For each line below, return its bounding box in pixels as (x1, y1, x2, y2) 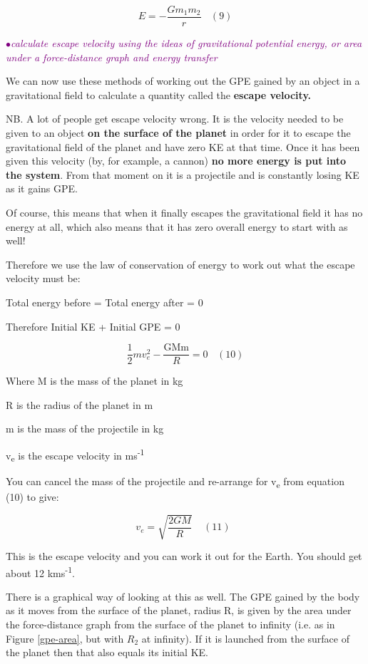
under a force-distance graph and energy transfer (6, 49, 218, 64)
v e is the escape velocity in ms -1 (6, 446, 145, 465)
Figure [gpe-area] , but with (6, 631, 124, 645)
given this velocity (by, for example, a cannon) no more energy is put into (6, 153, 347, 168)
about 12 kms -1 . (6, 563, 75, 580)
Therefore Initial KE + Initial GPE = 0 (6, 318, 180, 333)
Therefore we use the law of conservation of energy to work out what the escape (6, 256, 355, 271)
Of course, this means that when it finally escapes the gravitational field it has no (6, 205, 363, 219)
